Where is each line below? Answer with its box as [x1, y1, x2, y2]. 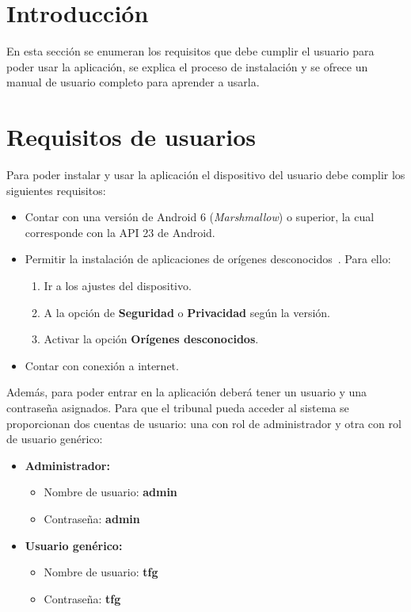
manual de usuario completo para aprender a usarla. [6, 74, 260, 90]
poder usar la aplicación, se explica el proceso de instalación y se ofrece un [6, 58, 368, 75]
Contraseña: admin [44, 510, 140, 526]
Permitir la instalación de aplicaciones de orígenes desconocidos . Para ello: [25, 251, 391, 267]
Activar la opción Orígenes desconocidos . [44, 331, 259, 347]
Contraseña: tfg [44, 590, 121, 606]
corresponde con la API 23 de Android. [25, 224, 215, 240]
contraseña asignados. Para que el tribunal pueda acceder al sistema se [6, 399, 349, 415]
